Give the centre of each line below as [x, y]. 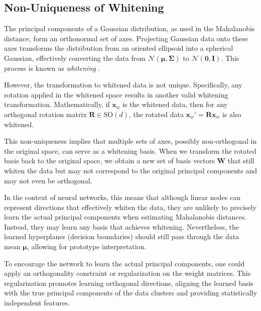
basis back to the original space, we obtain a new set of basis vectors [109, 161]
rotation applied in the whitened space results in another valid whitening [116, 94]
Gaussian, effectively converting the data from [75, 58]
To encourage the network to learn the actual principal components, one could [124, 263]
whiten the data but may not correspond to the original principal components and [130, 170]
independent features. [37, 303]
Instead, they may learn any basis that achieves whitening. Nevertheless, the [121, 226]
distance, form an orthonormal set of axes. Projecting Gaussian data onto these [126, 38]
